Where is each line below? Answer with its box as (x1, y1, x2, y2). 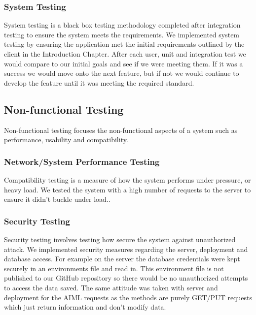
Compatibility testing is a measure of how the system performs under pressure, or (4, 174, 251, 185)
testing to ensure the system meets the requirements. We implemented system (4, 29, 240, 39)
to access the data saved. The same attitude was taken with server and (4, 282, 218, 292)
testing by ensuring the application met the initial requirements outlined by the (4, 39, 245, 49)
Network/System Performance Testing (4, 155, 160, 167)
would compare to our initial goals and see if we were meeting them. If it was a (4, 58, 243, 68)
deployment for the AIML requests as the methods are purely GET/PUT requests (4, 292, 252, 302)
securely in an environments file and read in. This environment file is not (4, 263, 224, 273)
